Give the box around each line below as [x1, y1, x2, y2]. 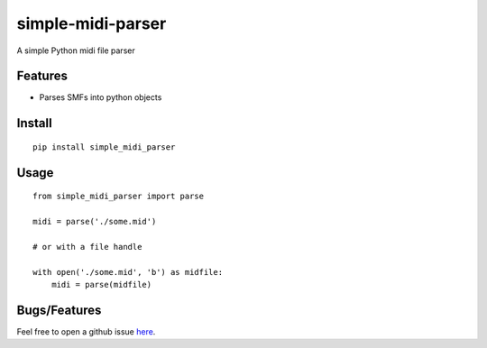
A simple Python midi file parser [16, 45, 135, 56]
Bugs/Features [16, 302, 102, 317]
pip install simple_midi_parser [32, 142, 176, 152]
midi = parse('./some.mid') [32, 216, 157, 227]
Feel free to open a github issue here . [16, 325, 156, 337]
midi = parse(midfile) [51, 279, 152, 289]
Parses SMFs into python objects [39, 92, 162, 103]
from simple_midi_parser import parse [32, 191, 205, 202]
